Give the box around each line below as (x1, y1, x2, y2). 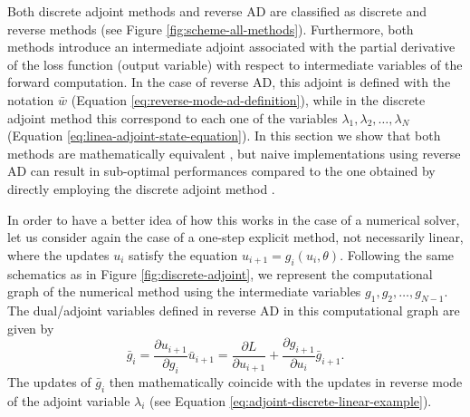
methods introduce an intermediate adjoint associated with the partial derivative (7, 37, 456, 56)
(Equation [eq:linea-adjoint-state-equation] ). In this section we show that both (7, 126, 441, 145)
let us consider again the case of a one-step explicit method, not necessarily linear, (7, 228, 464, 247)
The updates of (7, 372, 91, 391)
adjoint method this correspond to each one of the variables (7, 108, 338, 127)
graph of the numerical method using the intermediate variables (7, 282, 361, 301)
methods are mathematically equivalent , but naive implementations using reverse (7, 143, 461, 162)
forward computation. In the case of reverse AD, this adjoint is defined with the (7, 73, 451, 92)
